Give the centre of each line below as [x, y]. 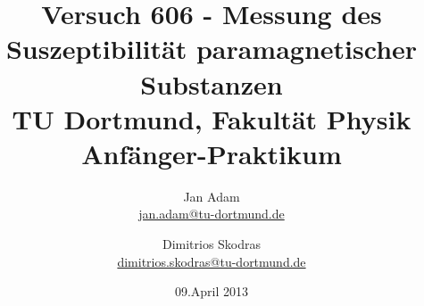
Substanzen [212, 83]
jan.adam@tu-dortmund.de [212, 214]
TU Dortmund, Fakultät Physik [212, 118]
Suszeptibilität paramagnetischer [212, 49]
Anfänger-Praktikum [212, 153]
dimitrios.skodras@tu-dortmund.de [212, 261]
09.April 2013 [212, 291]
